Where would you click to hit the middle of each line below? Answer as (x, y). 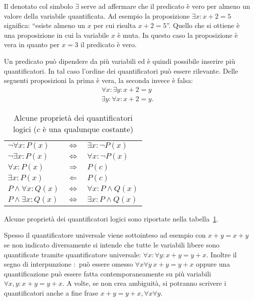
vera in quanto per (32, 44)
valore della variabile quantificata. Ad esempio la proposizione (97, 15)
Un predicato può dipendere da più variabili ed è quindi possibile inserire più (120, 61)
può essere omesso (106, 264)
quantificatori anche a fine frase (51, 292)
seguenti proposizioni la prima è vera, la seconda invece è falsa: (99, 80)
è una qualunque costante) (88, 129)
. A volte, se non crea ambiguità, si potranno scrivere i (144, 283)
